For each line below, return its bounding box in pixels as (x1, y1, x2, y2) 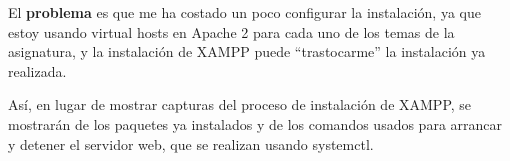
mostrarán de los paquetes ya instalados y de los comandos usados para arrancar (8, 113, 503, 134)
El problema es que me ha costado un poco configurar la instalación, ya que (8, 2, 481, 22)
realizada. (8, 60, 67, 81)
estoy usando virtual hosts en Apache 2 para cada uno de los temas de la (8, 21, 455, 42)
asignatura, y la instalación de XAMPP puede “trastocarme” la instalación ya (8, 41, 486, 62)
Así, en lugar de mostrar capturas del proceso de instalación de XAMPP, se (8, 94, 472, 115)
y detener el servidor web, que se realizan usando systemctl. (8, 133, 374, 154)
